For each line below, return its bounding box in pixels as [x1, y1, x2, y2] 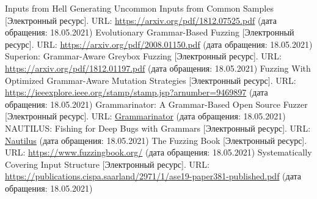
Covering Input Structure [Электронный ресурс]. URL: [5, 157, 210, 170]
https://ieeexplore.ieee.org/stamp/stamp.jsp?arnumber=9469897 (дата [5, 86, 268, 99]
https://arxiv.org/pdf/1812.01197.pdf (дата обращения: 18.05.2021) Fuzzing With [5, 61, 311, 74]
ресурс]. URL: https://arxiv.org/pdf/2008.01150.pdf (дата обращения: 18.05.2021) [5, 37, 313, 50]
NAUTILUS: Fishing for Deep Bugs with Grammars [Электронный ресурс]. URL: [5, 121, 311, 134]
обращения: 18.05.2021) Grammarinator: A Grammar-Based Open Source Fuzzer [5, 97, 308, 110]
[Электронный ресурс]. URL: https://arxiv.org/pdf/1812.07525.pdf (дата [5, 13, 277, 26]
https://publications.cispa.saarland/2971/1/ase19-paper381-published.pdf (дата [5, 170, 302, 182]
